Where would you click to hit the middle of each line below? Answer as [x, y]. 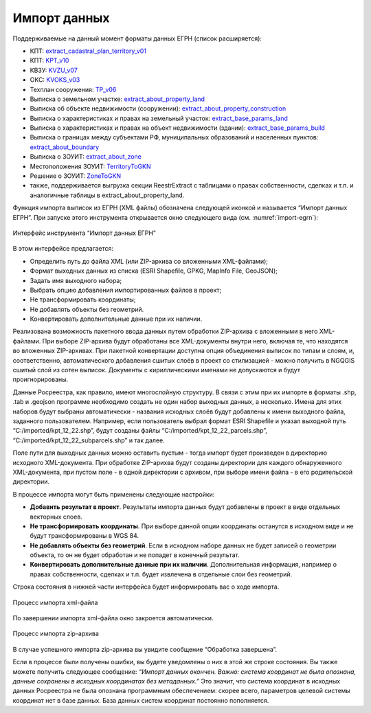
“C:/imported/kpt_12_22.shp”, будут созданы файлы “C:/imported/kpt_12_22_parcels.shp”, [140, 431]
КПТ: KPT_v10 [49, 60]
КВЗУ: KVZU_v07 [54, 70]
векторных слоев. [56, 517]
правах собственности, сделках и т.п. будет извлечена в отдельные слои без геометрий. [161, 574]
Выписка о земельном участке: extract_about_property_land [117, 99]
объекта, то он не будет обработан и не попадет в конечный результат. [135, 555]
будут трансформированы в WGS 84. [85, 536]
